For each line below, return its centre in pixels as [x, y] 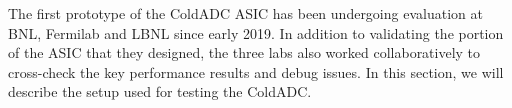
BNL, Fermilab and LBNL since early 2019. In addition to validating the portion [256, 32]
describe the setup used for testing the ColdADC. [160, 91]
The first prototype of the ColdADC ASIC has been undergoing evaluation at [245, 13]
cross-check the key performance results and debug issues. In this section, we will [256, 71]
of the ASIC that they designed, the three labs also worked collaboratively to [244, 52]
